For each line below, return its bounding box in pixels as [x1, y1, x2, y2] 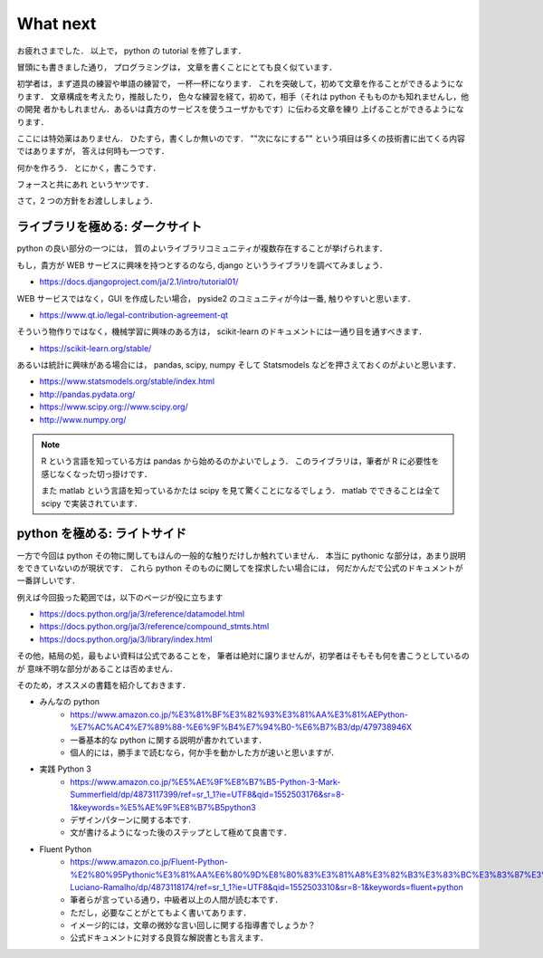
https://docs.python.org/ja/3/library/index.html [39, 634, 213, 645]
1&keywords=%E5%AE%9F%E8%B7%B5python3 [70, 801, 257, 812]
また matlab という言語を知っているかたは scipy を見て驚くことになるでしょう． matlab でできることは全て [41, 485, 441, 496]
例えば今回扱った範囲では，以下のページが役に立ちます [16, 591, 224, 602]
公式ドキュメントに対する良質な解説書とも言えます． [70, 933, 269, 944]
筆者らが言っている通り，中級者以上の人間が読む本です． [70, 895, 283, 905]
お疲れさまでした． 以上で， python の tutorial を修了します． [16, 45, 246, 56]
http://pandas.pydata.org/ [39, 388, 136, 399]
